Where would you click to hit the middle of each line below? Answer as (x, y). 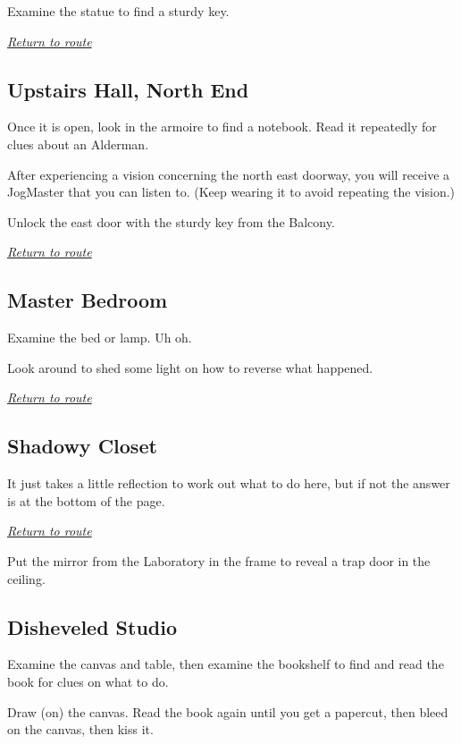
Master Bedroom (88, 300)
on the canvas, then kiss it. (80, 729)
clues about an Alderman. (78, 144)
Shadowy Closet (82, 446)
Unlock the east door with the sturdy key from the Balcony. (171, 221)
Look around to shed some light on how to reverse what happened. (190, 367)
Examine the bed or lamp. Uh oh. (100, 338)
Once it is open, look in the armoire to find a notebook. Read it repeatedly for (222, 127)
